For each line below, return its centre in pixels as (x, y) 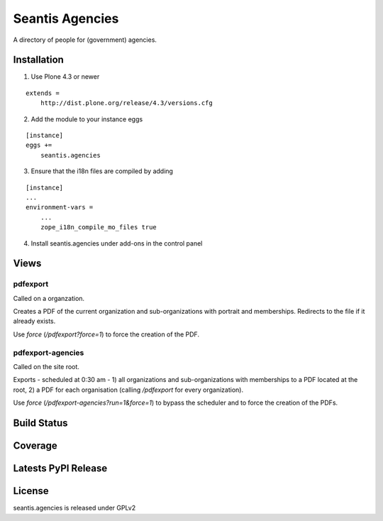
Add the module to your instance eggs (87, 119)
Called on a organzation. (49, 298)
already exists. (34, 321)
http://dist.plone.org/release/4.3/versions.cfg (126, 103)
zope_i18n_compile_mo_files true (99, 227)
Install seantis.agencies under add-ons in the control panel (117, 243)
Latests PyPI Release (60, 468)
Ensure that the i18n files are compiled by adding (102, 171)
